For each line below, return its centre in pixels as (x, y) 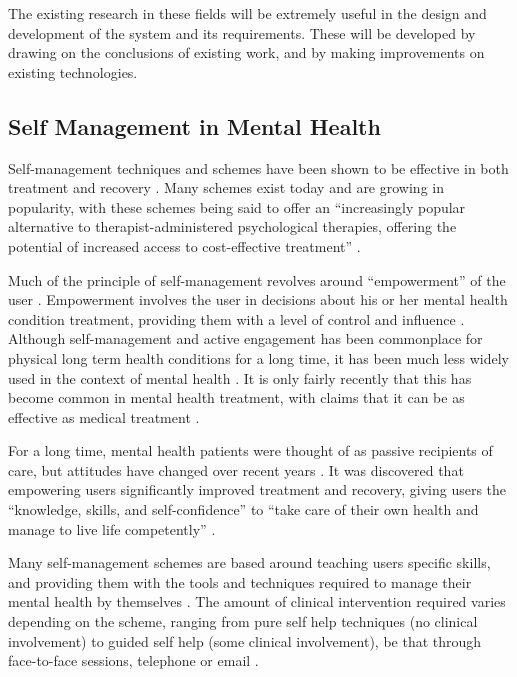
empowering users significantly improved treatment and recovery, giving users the (257, 489)
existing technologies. (73, 71)
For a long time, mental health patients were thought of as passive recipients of (250, 450)
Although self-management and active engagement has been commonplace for (245, 338)
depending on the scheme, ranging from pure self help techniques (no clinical (243, 621)
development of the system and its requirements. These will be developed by (242, 32)
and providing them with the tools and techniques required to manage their (240, 581)
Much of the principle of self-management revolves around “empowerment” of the (257, 279)
